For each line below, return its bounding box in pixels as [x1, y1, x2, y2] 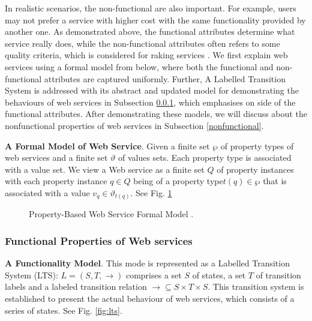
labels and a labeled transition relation [5, 280, 147, 293]
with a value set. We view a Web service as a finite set [5, 163, 205, 175]
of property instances [217, 163, 294, 175]
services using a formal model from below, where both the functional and [5, 60, 274, 73]
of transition [256, 268, 301, 281]
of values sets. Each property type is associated [118, 151, 292, 164]
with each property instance [5, 175, 107, 187]
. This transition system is [208, 280, 304, 293]
